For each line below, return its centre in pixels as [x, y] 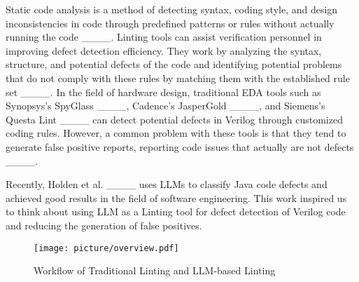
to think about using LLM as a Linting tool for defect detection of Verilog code [176, 211]
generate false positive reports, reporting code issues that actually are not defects [180, 146]
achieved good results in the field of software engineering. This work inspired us [176, 197]
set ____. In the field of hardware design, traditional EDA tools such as [163, 92]
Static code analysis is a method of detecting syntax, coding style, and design [172, 9]
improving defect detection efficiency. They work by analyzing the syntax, [164, 50]
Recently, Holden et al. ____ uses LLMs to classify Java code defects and [167, 184]
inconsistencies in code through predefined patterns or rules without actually [170, 23]
